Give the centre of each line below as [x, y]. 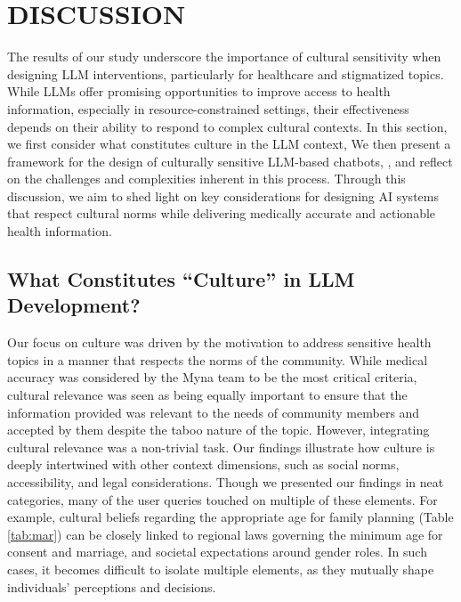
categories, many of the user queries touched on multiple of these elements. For [222, 499]
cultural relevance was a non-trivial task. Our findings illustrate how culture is [221, 447]
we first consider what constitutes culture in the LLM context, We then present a [229, 144]
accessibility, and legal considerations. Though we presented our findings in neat [226, 482]
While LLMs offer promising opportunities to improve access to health [199, 91]
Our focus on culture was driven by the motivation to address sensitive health [219, 342]
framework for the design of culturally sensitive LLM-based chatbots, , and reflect [230, 161]
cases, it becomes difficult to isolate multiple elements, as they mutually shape [221, 569]
